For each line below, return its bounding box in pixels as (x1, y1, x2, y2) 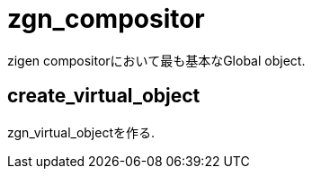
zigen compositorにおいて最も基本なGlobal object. (7, 52, 306, 68)
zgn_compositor (7, 4, 205, 34)
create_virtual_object (7, 84, 201, 108)
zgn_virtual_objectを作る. (7, 124, 156, 140)
